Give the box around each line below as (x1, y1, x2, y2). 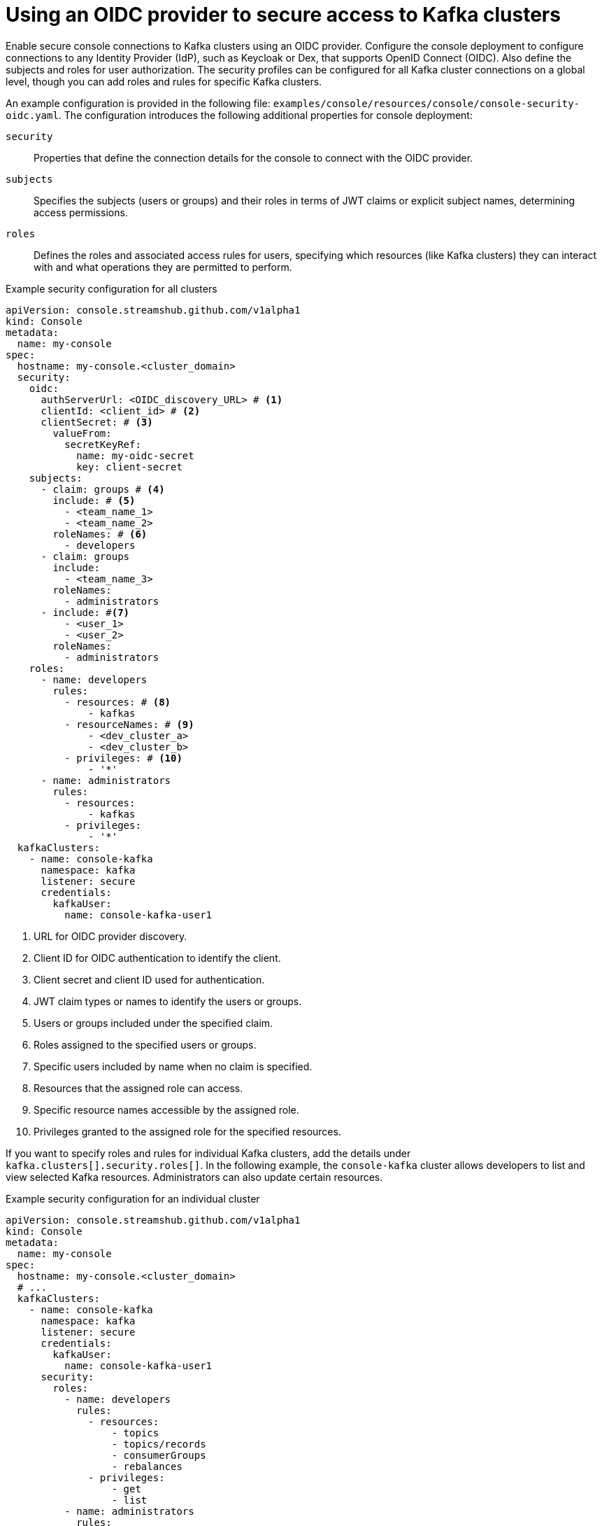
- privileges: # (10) (64, 752, 182, 764)
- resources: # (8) (64, 696, 171, 708)
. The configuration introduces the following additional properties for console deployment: (58, 108, 473, 121)
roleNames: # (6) (52, 528, 148, 540)
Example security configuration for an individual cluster (6, 1192, 260, 1205)
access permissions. (34, 206, 128, 218)
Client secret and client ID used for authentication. (34, 973, 265, 986)
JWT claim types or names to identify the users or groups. (34, 995, 302, 1007)
